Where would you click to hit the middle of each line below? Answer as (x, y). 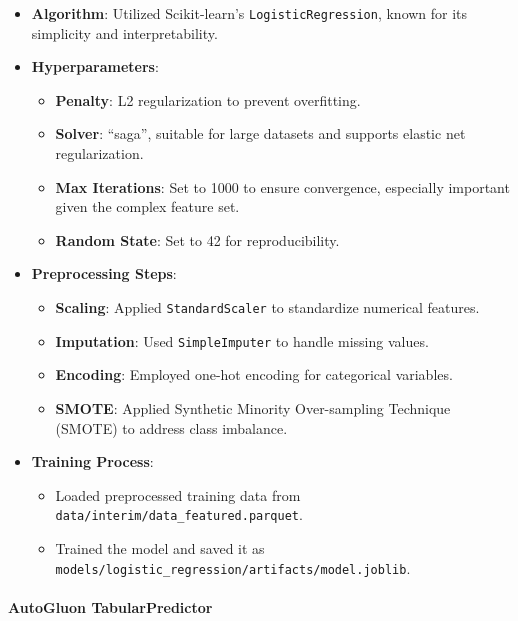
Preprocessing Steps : (104, 273)
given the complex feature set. (147, 206)
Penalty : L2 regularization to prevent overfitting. (208, 99)
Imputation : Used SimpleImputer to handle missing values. (242, 340)
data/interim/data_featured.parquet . (179, 514)
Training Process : (92, 461)
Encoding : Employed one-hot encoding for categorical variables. (254, 374)
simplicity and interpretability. (124, 32)
